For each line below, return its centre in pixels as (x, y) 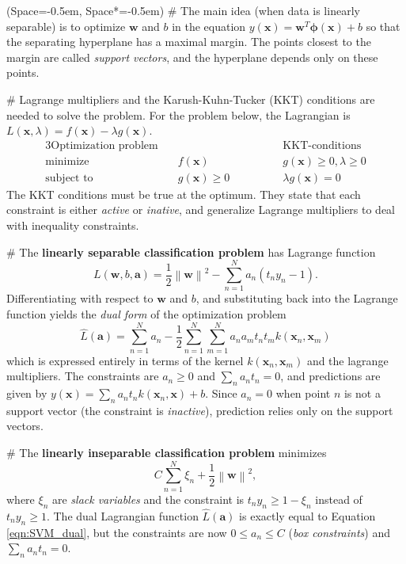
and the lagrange (347, 360)
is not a (362, 393)
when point (303, 393)
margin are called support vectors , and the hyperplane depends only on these (192, 57)
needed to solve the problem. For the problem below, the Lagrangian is (178, 114)
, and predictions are (330, 376)
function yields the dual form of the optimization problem (146, 313)
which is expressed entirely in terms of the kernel (125, 360)
